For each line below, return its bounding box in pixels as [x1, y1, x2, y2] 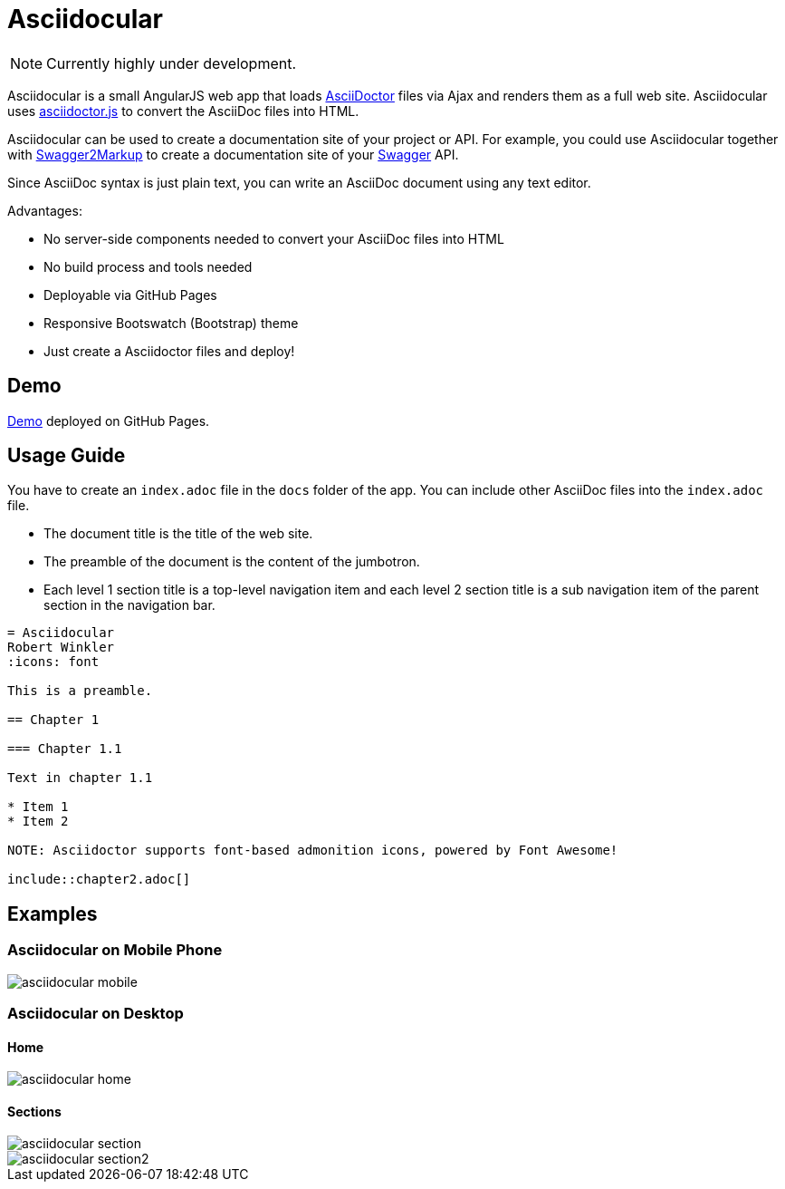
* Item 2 [7, 814, 69, 829]
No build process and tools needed [43, 258, 253, 275]
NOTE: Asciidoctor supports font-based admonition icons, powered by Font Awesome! [7, 843, 618, 858]
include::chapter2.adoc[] [7, 872, 191, 887]
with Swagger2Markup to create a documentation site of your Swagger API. [7, 146, 459, 162]
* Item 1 [7, 799, 69, 815]
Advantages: [7, 202, 82, 218]
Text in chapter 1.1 [7, 770, 153, 786]
